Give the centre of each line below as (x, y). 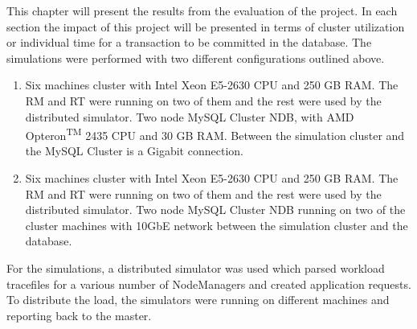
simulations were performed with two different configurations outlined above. (196, 58)
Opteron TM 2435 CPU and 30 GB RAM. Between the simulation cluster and (215, 134)
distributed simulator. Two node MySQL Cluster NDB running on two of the (215, 210)
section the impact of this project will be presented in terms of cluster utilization (206, 26)
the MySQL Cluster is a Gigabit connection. (134, 151)
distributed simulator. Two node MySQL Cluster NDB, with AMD (190, 116)
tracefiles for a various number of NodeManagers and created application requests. (209, 284)
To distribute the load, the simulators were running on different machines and (198, 300)
